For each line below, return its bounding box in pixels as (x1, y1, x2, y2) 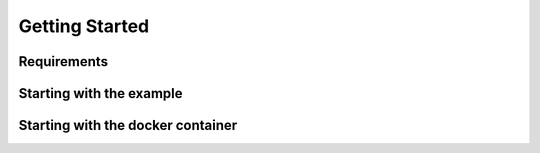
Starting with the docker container (18, 117, 238, 134)
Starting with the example (18, 85, 184, 102)
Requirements (18, 53, 109, 70)
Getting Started (18, 15, 150, 37)
